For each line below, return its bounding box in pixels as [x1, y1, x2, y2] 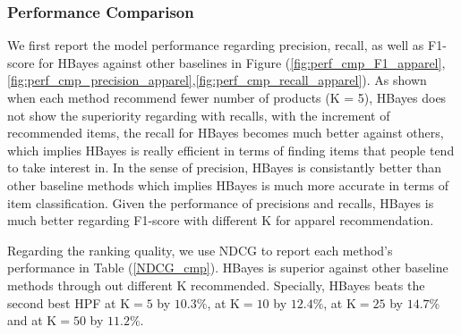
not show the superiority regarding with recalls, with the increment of [7, 105, 390, 124]
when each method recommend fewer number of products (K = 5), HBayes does [7, 88, 447, 106]
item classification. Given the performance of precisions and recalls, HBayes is [7, 193, 434, 212]
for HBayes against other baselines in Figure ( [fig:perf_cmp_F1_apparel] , [38, 53, 446, 71]
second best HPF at [7, 293, 116, 312]
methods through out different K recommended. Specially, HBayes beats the [7, 275, 425, 294]
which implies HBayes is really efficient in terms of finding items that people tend [7, 140, 455, 159]
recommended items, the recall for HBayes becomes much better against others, [7, 123, 444, 142]
